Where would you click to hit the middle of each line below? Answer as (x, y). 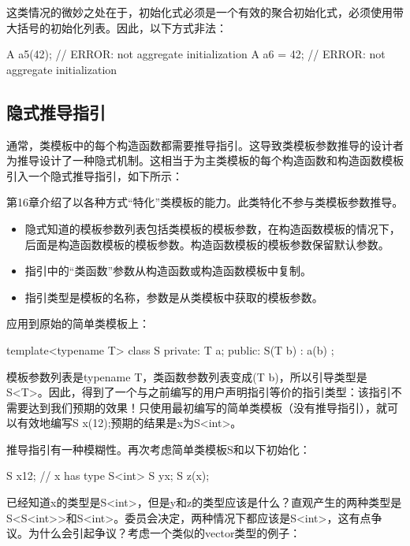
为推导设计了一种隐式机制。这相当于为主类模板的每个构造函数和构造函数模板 (205, 160)
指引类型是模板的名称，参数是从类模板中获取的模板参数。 (174, 297)
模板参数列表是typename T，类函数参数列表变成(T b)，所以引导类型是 (187, 376)
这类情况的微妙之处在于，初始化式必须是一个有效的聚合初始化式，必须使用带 (205, 12)
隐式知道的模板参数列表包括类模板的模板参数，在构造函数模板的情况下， (212, 228)
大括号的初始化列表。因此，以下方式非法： (117, 27)
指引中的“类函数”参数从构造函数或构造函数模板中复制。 (168, 271)
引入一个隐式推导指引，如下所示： (95, 175)
